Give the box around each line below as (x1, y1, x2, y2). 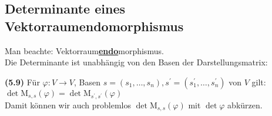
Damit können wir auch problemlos (5, 98, 132, 111)
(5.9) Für (5, 75, 40, 88)
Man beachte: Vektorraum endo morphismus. (5, 44, 164, 57)
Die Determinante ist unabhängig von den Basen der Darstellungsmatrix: (5, 56, 268, 68)
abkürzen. (227, 98, 263, 111)
